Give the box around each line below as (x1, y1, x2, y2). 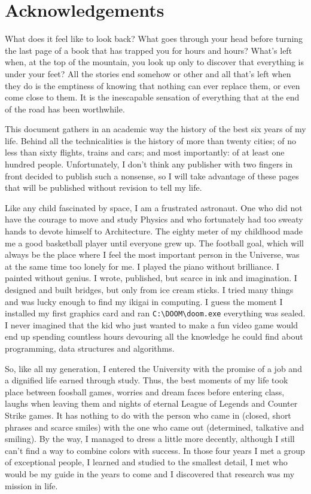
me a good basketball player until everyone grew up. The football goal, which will (5, 236, 304, 249)
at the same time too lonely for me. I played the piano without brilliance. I (5, 260, 280, 272)
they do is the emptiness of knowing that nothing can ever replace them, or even (5, 79, 300, 92)
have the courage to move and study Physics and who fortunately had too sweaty (5, 213, 303, 225)
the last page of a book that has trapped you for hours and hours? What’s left (5, 44, 292, 56)
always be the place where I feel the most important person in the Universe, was (5, 248, 300, 261)
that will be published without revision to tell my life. (5, 181, 202, 194)
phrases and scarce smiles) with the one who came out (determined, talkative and (5, 420, 304, 433)
